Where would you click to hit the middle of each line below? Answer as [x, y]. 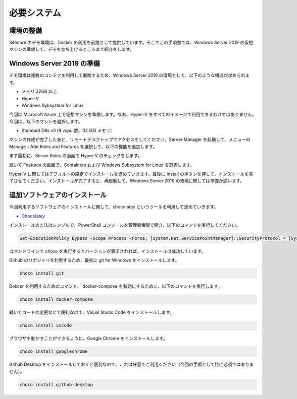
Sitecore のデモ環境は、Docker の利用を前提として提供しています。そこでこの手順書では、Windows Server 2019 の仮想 [131, 43]
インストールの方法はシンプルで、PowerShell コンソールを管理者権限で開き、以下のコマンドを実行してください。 [125, 225]
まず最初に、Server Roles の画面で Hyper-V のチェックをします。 [75, 156]
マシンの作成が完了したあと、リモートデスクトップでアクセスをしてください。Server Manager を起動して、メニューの [130, 139]
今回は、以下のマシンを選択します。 [46, 121]
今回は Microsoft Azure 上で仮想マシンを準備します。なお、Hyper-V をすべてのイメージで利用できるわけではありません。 [133, 115]
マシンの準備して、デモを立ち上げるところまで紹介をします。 [72, 49]
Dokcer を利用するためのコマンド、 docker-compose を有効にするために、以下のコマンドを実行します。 [116, 286]
